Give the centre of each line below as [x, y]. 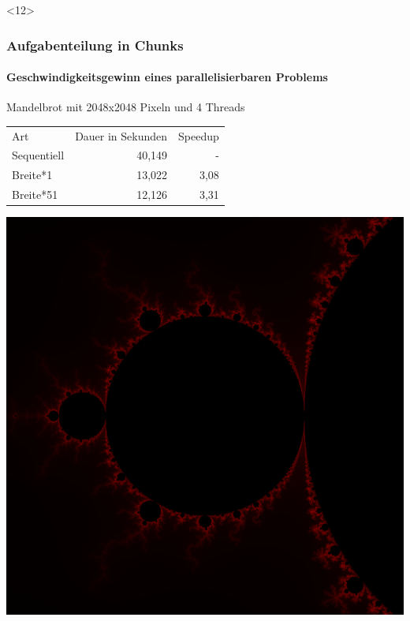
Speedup [199, 135]
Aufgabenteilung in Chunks [95, 45]
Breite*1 [32, 175]
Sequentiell [38, 155]
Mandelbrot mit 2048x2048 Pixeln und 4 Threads [126, 107]
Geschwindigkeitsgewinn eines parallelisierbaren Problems [167, 77]
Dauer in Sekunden [121, 135]
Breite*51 [35, 195]
